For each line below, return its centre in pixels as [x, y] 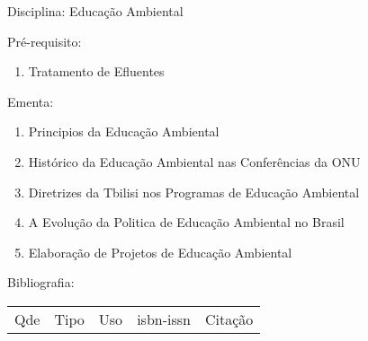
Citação [229, 319]
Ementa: [31, 101]
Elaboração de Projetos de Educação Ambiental [160, 252]
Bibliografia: [41, 282]
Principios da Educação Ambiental [124, 131]
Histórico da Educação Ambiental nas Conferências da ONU [194, 161]
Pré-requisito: [45, 41]
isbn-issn [164, 319]
